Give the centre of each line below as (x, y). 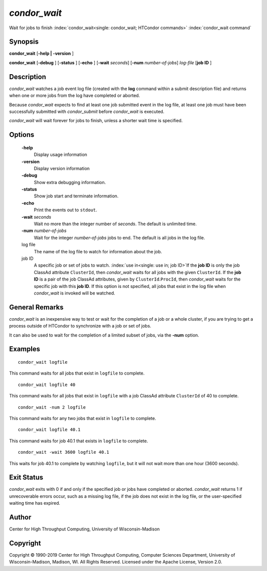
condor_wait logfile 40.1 (49, 430)
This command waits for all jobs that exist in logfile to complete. (77, 373)
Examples (25, 349)
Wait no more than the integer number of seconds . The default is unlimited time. (115, 224)
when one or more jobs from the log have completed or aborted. (75, 95)
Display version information (62, 168)
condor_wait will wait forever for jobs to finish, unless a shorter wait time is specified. (96, 121)
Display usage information (61, 155)
